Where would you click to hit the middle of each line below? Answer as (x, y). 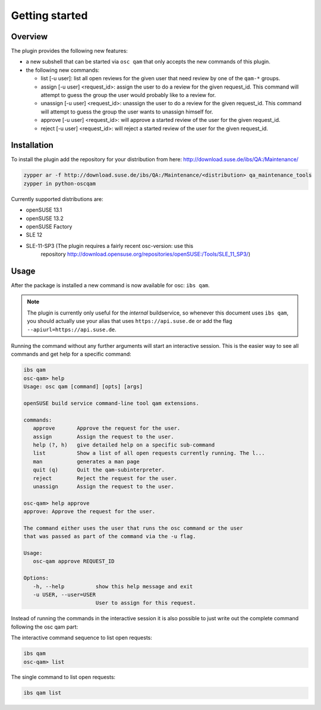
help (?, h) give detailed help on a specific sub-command (124, 445)
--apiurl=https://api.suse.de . (72, 329)
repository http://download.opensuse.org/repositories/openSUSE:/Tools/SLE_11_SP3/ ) (146, 254)
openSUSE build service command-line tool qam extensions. (111, 403)
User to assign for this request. (146, 603)
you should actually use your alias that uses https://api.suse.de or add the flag (130, 321)
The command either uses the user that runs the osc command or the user (133, 528)
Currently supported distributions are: (57, 199)
